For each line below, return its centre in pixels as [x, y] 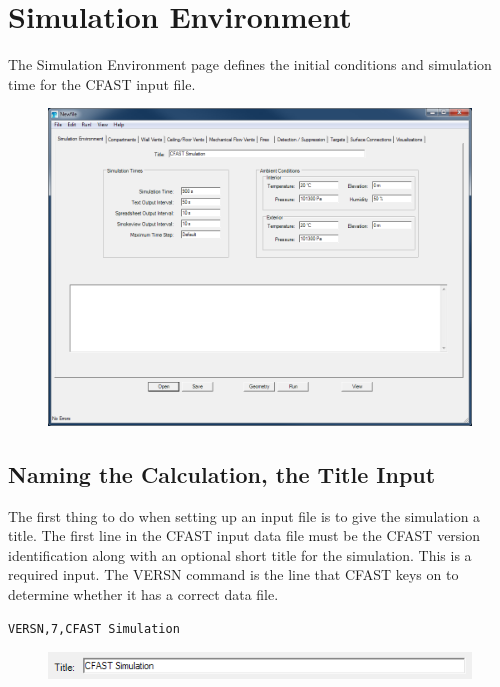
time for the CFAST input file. [102, 83]
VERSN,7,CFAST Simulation [94, 628]
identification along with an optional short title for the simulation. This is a [240, 554]
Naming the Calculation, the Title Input [222, 473]
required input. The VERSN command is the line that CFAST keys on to [233, 574]
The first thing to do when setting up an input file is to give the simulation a [244, 515]
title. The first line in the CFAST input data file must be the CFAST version [244, 535]
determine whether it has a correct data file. [143, 594]
